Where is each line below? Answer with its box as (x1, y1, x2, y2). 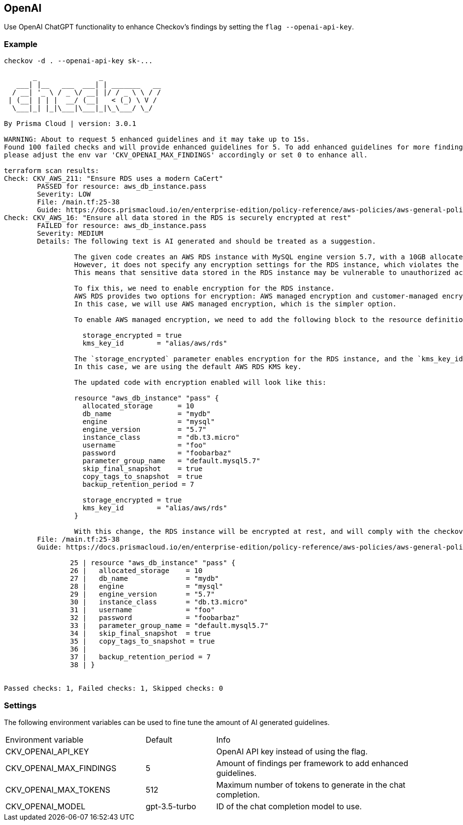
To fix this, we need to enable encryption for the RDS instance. (74, 284, 335, 293)
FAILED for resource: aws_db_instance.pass (37, 222, 207, 230)
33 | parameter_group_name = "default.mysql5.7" (70, 622, 269, 630)
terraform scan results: (4, 167, 99, 175)
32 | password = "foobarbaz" (70, 614, 240, 622)
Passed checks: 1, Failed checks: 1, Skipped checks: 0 (4, 684, 223, 693)
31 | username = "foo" (70, 606, 215, 614)
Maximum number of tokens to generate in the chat (216, 779, 406, 790)
